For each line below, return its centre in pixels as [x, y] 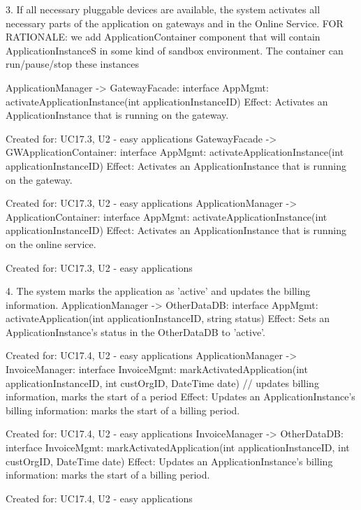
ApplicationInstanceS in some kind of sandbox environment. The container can [175, 50]
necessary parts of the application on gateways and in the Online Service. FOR [175, 23]
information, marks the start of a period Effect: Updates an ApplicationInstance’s [180, 396]
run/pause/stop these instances [72, 64]
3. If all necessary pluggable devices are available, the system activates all [163, 9]
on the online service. [51, 243]
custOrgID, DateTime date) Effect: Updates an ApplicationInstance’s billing [169, 461]
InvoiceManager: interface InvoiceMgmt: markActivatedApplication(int [157, 369]
